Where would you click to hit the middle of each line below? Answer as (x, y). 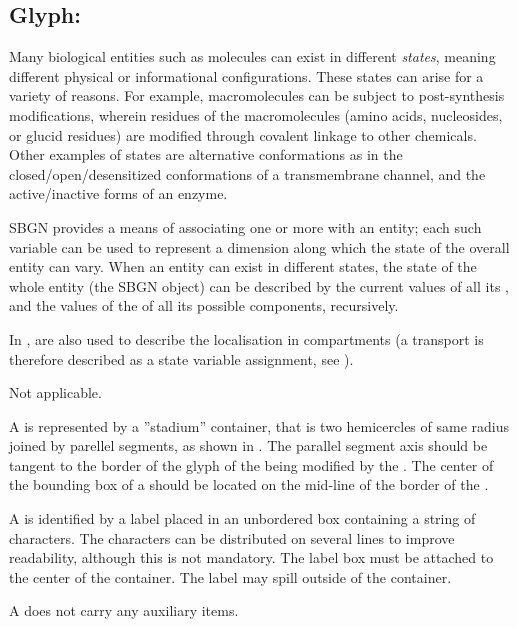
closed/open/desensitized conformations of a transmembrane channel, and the (247, 173)
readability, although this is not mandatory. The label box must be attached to (251, 557)
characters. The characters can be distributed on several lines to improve (232, 537)
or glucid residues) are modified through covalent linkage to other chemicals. (243, 134)
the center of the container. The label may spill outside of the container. (230, 576)
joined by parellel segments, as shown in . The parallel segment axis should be (248, 445)
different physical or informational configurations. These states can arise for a (246, 75)
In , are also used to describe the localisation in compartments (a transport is (246, 338)
